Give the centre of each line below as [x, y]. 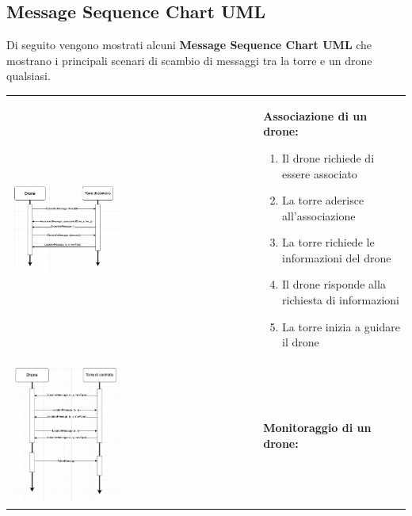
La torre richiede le [328, 242]
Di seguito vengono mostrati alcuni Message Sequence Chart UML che [189, 45]
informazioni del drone [337, 257]
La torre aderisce [323, 200]
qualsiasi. [29, 76]
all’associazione [319, 215]
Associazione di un [315, 115]
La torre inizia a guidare [341, 326]
